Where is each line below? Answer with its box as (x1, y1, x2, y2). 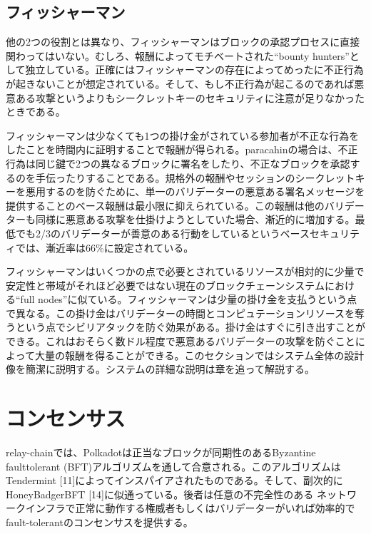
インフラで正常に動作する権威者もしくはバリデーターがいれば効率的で (25, 500, 355, 515)
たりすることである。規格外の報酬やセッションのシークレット (65, 170, 355, 185)
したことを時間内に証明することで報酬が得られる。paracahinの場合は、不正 (6, 142, 358, 157)
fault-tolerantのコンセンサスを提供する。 (6, 514, 193, 529)
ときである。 (6, 104, 66, 119)
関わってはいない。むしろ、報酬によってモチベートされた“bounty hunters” (6, 48, 350, 63)
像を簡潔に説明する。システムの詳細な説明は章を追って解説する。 (6, 361, 315, 376)
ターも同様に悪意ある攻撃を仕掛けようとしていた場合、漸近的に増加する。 (6, 212, 355, 227)
